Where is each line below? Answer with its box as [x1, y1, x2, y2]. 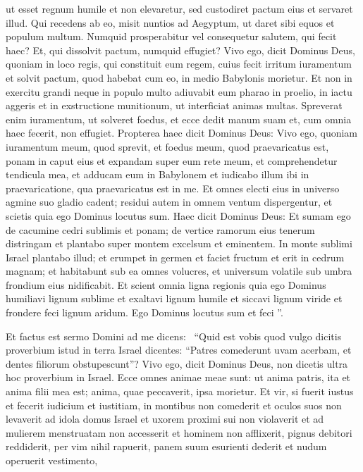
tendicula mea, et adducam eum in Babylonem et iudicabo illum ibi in [6, 167, 309, 182]
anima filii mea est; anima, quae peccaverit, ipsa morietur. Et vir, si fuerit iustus [6, 384, 354, 399]
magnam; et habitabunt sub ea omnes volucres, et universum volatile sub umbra [6, 263, 352, 278]
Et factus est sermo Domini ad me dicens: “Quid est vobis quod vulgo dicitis [6, 328, 342, 343]
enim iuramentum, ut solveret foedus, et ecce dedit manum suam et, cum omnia [6, 111, 352, 126]
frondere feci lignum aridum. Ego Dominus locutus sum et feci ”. [6, 305, 283, 320]
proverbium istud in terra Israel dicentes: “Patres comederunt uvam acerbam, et [6, 342, 352, 357]
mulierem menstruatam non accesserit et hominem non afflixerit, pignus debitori [6, 425, 352, 440]
